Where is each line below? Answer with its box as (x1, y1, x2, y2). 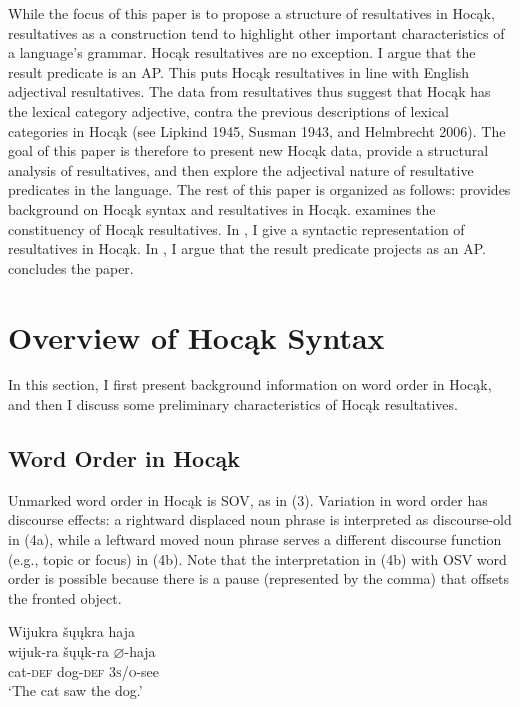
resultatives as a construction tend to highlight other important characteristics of (8, 22, 505, 43)
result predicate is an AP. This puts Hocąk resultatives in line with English (8, 61, 470, 82)
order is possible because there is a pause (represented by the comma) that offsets (8, 568, 509, 589)
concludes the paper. (8, 257, 134, 278)
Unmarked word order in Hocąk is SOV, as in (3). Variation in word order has (8, 489, 488, 510)
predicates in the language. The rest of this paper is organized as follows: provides (8, 179, 511, 200)
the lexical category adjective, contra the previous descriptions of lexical (8, 100, 449, 121)
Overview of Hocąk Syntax (8, 316, 385, 357)
